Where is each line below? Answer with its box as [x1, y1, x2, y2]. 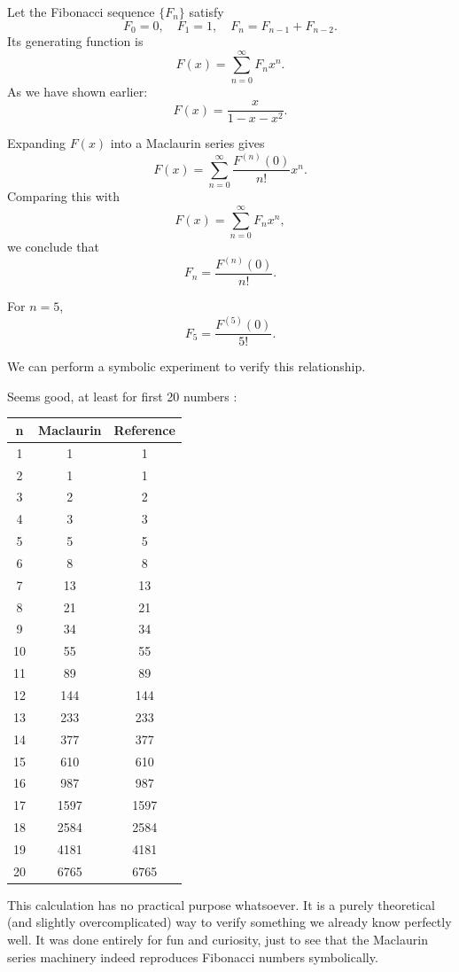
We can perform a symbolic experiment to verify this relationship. [7, 357, 366, 376]
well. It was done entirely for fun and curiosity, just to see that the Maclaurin [7, 930, 428, 948]
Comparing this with [7, 187, 120, 206]
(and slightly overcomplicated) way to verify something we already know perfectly [7, 913, 452, 931]
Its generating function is [7, 32, 144, 51]
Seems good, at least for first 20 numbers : [7, 386, 237, 405]
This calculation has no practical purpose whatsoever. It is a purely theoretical [7, 895, 435, 914]
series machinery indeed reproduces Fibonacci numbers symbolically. [7, 947, 378, 966]
